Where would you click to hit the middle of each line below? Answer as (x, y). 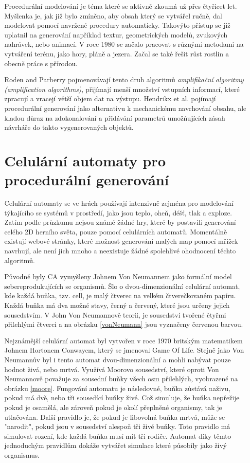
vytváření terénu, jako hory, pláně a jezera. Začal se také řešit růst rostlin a (117, 53)
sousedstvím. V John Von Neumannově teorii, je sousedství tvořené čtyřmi (115, 314)
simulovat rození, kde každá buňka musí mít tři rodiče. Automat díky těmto (118, 436)
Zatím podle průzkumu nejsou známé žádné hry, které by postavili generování (120, 222)
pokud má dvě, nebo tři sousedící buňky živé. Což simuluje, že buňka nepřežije (122, 398)
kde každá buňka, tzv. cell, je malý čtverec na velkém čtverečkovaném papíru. (120, 295)
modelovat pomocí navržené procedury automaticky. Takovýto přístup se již (117, 25)
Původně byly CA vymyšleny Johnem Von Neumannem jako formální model (118, 276)
